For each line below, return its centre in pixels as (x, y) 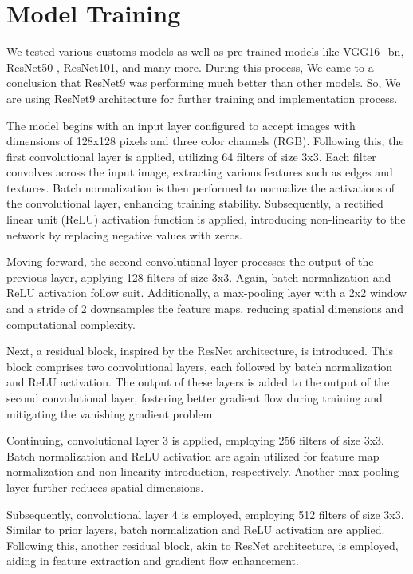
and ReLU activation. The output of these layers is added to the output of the (198, 382)
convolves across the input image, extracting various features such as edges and (200, 172)
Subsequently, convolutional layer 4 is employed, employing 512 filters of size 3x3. (205, 514)
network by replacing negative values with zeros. (124, 234)
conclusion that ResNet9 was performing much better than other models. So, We (204, 83)
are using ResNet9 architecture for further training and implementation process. (202, 98)
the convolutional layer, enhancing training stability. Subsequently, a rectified (195, 203)
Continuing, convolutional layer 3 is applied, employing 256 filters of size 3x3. (195, 440)
